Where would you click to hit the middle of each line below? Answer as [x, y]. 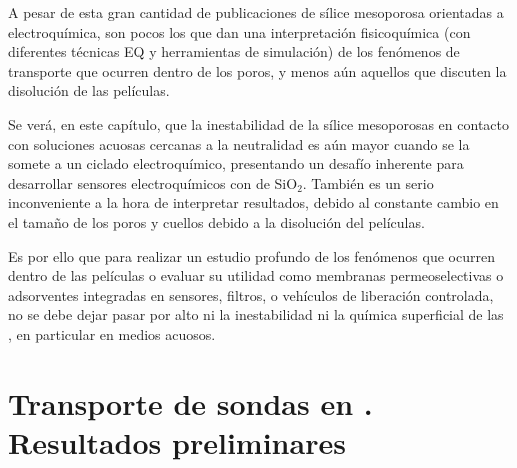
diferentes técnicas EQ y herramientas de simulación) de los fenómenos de [234, 51]
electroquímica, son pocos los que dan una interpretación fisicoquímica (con [239, 31]
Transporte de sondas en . [190, 402]
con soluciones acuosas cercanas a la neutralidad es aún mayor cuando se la [239, 143]
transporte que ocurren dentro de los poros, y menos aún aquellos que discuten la [257, 70]
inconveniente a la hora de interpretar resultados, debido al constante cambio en [253, 202]
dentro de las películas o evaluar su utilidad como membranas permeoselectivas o [256, 275]
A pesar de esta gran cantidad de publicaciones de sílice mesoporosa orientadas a [256, 12]
